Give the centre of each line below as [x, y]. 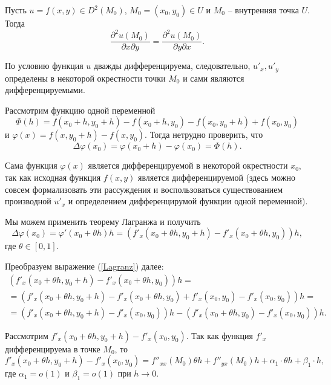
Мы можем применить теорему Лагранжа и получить [103, 221]
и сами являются [214, 78]
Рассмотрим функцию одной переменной [80, 110]
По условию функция [44, 66]
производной [28, 201]
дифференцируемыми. [45, 90]
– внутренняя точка [263, 10]
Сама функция [31, 165]
